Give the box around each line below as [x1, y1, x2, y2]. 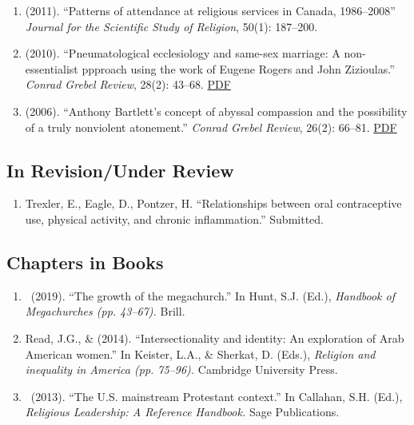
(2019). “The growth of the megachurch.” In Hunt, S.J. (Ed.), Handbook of [30, 287, 396, 304]
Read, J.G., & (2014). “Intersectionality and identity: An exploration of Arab [25, 329, 404, 346]
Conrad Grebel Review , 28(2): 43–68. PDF [25, 76, 231, 93]
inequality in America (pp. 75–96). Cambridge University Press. [25, 361, 338, 378]
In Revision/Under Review [6, 157, 234, 182]
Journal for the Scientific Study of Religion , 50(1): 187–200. [25, 18, 318, 34]
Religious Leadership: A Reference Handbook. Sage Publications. [25, 403, 340, 420]
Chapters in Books [6, 249, 164, 274]
